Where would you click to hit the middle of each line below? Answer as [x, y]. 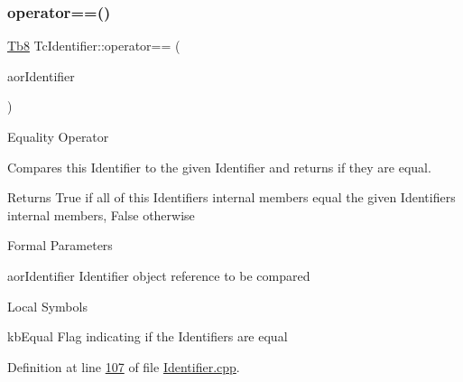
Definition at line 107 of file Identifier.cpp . [124, 366]
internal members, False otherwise [101, 214]
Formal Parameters [60, 245]
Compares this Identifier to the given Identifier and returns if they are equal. [219, 167]
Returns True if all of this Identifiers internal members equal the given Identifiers [231, 197]
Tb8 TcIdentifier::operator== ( [94, 46]
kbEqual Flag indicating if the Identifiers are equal [148, 336]
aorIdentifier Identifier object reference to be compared [159, 275]
